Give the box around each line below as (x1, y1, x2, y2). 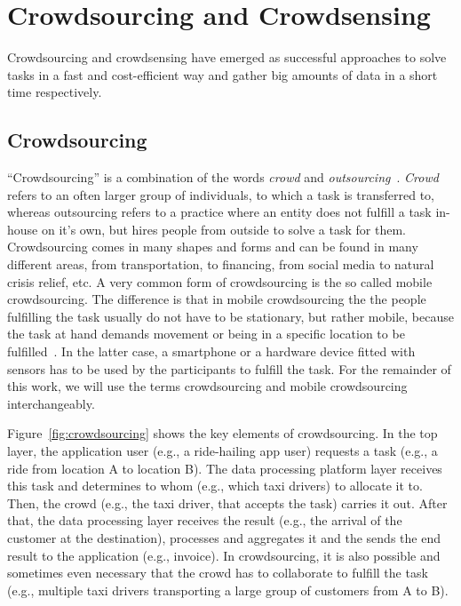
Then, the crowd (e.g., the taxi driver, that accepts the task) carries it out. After (7, 493, 448, 512)
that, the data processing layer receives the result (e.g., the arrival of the (7, 511, 402, 530)
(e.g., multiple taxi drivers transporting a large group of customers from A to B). (7, 580, 449, 599)
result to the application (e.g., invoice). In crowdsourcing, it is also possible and (7, 546, 441, 564)
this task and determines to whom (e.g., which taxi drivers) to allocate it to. (7, 476, 423, 495)
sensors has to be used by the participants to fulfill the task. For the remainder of (7, 359, 451, 378)
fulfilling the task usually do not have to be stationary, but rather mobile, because (7, 307, 454, 325)
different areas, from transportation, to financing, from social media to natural (7, 255, 434, 274)
